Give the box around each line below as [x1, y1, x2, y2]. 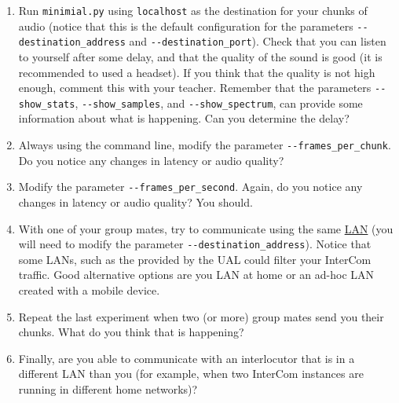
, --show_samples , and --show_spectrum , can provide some [75, 94, 363, 111]
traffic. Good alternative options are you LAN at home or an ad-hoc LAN [18, 266, 375, 283]
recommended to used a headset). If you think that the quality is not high [18, 64, 375, 80]
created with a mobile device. [18, 282, 160, 298]
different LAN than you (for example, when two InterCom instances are [18, 365, 364, 382]
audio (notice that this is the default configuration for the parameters [18, 17, 353, 34]
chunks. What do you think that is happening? [18, 324, 244, 340]
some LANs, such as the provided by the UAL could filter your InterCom [18, 251, 372, 267]
